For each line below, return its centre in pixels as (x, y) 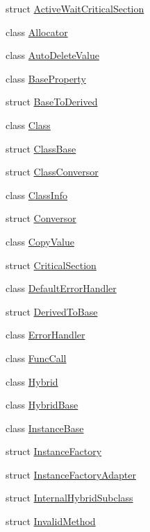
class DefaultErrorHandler (61, 288)
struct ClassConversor (52, 172)
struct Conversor (41, 218)
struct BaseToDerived (52, 102)
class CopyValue (40, 241)
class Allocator (37, 32)
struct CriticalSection (51, 265)
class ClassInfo (36, 195)
